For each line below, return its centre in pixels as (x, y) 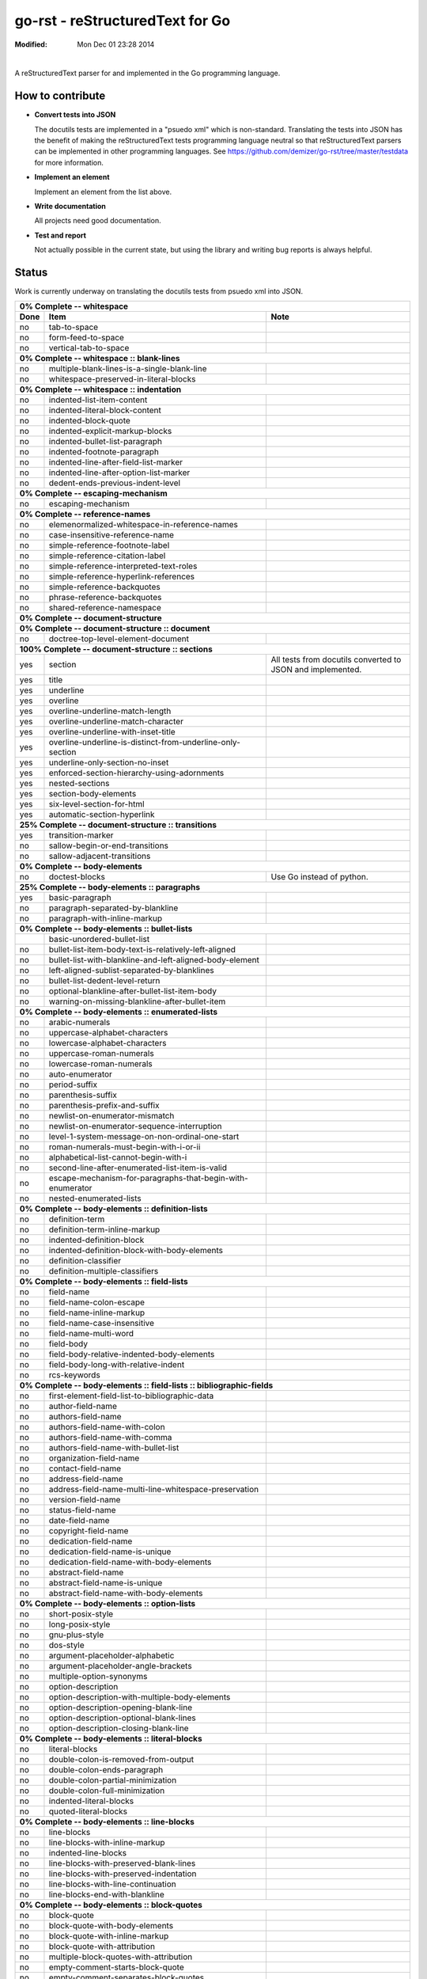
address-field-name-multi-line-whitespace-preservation (154, 1490)
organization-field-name (94, 1458)
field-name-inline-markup (97, 1312)
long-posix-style (79, 1624)
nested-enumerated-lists (95, 1198)
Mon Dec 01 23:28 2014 (116, 44)
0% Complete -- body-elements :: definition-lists (114, 1209)
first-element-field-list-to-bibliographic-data (131, 1396)
